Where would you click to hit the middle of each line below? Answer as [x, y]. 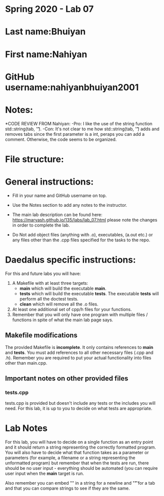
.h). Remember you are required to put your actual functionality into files [78, 358]
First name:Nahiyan [46, 54]
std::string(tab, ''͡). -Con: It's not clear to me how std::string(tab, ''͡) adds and [82, 129]
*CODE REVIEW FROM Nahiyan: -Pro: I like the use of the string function [79, 123]
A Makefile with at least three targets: [50, 283]
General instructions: [49, 182]
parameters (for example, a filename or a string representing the [70, 458]
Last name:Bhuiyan [46, 32]
